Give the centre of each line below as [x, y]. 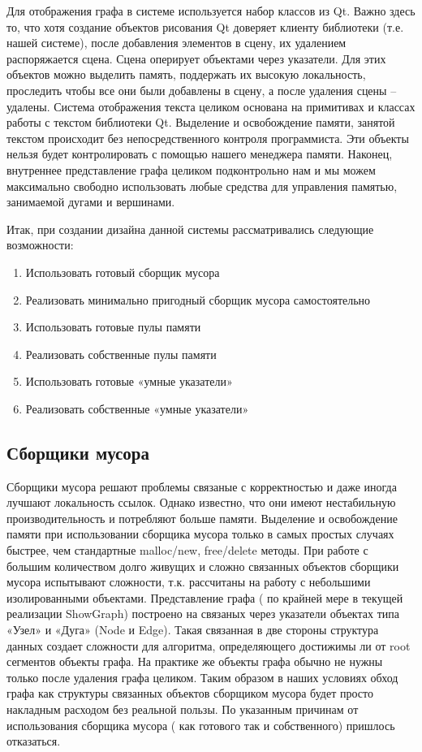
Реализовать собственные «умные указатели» [137, 408]
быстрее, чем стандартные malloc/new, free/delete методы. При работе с [187, 550]
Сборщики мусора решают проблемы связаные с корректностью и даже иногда [202, 486]
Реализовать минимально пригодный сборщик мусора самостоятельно [198, 299]
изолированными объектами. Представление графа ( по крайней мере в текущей [205, 597]
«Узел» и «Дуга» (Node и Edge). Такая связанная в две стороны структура [193, 630]
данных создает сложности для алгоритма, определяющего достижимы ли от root [209, 645]
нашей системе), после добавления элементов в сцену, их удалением [177, 43]
